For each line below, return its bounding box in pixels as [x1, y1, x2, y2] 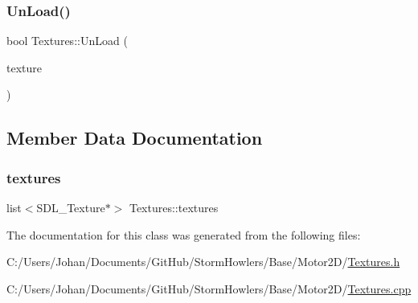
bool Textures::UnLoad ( [6, 32, 128, 49]
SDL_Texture [36, 199, 105, 215]
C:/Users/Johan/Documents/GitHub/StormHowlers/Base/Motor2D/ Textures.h [6, 253, 400, 270]
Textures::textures [129, 199, 219, 215]
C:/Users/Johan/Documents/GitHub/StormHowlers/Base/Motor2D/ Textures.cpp [6, 280, 412, 297]
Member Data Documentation [6, 125, 263, 150]
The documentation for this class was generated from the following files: [6, 226, 361, 243]
